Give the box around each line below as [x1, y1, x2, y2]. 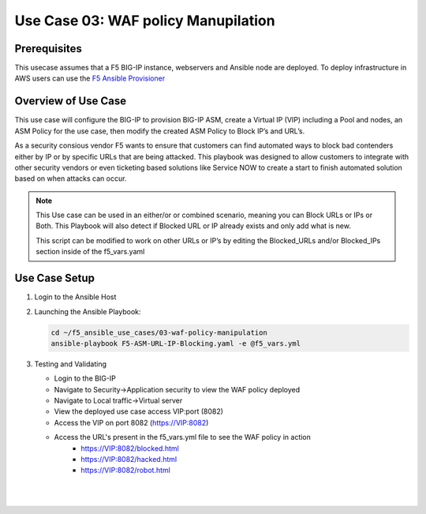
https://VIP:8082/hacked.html [80, 455, 177, 464]
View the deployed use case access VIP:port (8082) [54, 407, 224, 416]
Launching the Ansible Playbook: [34, 306, 141, 316]
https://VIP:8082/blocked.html [80, 443, 179, 453]
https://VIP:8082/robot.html [80, 466, 171, 475]
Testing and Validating [34, 359, 106, 369]
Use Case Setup [14, 272, 95, 285]
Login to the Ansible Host [34, 292, 117, 302]
